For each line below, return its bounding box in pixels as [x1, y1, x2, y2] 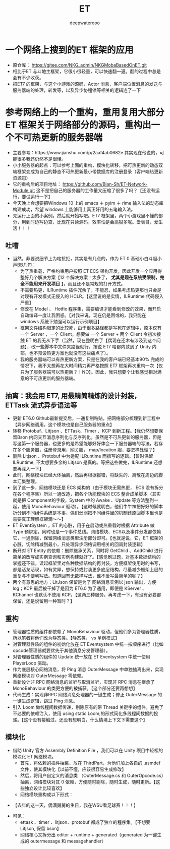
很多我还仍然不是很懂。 [17, 156, 66, 162]
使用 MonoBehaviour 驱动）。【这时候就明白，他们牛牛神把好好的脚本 [21, 504, 163, 510]
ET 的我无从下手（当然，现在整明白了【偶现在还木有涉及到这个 [26, 337, 156, 343]
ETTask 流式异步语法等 [5, 401, 77, 409]
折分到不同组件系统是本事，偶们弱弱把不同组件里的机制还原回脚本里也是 [12, 510, 163, 516]
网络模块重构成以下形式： [20, 791, 74, 797]
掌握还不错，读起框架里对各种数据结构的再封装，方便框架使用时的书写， [12, 560, 163, 566]
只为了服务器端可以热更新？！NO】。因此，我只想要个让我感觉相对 [20, 369, 157, 375]
